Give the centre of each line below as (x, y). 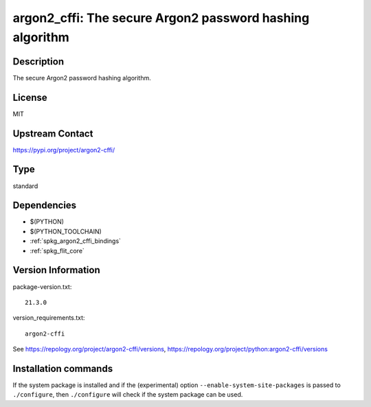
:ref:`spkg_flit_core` (57, 251)
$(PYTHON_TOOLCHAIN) (66, 231)
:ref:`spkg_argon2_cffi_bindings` (76, 241)
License (30, 97)
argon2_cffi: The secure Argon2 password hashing (161, 18)
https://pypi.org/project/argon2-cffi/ (64, 150)
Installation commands (63, 368)
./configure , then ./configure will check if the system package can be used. (128, 395)
